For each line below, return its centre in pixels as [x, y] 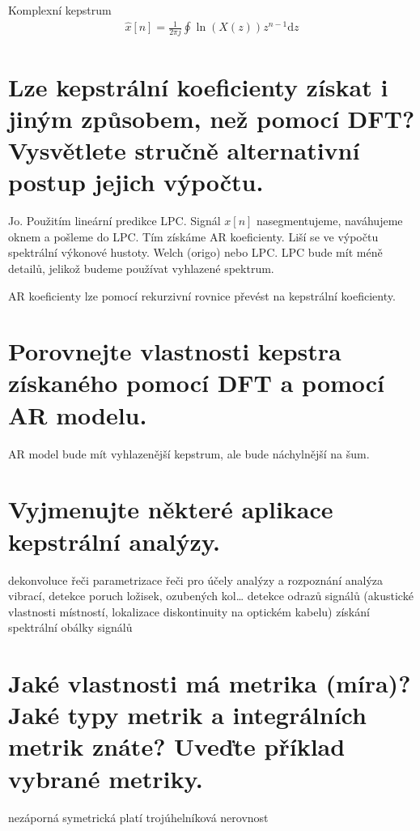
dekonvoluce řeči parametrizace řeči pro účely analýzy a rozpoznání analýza [195, 580]
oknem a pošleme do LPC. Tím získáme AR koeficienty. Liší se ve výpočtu [193, 236]
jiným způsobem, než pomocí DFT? [212, 118]
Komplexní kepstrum [60, 10]
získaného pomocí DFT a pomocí [197, 383]
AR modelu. [78, 414]
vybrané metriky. [106, 778]
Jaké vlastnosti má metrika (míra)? [210, 683]
